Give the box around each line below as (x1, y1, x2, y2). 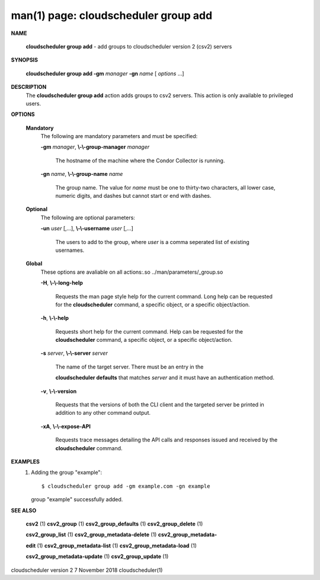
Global (25, 260, 43, 267)
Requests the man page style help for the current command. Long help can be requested (55, 293, 273, 300)
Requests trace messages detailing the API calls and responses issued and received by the (55, 436, 278, 444)
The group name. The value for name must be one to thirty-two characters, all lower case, (55, 184, 276, 191)
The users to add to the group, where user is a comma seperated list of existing (55, 238, 250, 245)
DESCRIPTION (11, 84, 47, 91)
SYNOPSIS (11, 56, 39, 63)
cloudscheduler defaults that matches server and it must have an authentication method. (55, 374, 275, 382)
